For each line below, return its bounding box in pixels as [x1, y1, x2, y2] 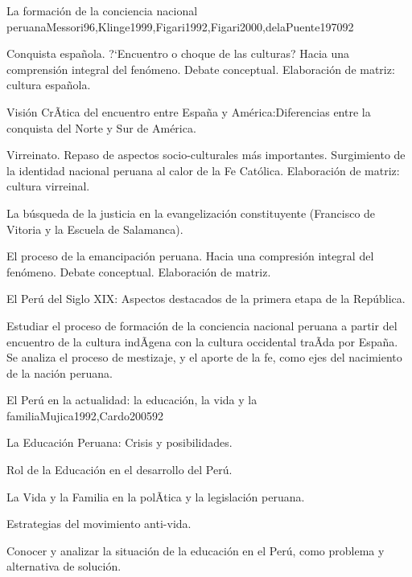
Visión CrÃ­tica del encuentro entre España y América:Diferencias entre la [6, 103, 371, 120]
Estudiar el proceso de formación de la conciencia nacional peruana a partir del [6, 317, 398, 334]
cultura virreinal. [6, 178, 90, 194]
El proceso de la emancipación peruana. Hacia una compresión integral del [6, 248, 374, 264]
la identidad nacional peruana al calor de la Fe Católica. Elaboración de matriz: [6, 162, 400, 178]
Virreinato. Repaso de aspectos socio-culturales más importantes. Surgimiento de [6, 146, 406, 163]
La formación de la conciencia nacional [6, 2, 198, 18]
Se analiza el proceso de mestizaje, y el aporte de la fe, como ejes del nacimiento [6, 349, 402, 366]
